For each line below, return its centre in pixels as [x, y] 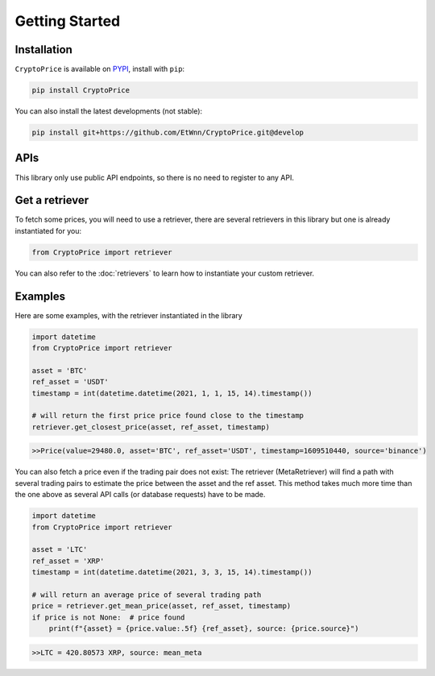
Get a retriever [52, 200]
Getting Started [68, 21]
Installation [43, 50]
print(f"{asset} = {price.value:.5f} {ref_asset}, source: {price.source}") [204, 629]
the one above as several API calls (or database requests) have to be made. [140, 495]
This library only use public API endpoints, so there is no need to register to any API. [154, 177]
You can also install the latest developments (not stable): [109, 111]
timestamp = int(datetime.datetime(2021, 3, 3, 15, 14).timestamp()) [172, 572]
